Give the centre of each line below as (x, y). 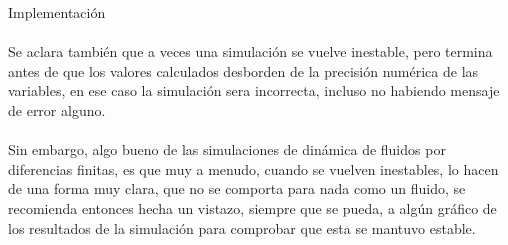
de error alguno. (57, 109)
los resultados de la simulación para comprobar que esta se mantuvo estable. (242, 227)
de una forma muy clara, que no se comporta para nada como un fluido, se (237, 188)
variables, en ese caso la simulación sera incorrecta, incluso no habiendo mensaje (254, 90)
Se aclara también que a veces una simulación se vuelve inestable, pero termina (250, 51)
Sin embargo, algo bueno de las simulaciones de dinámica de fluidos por (227, 149)
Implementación (57, 12)
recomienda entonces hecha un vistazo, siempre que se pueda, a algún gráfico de (252, 207)
